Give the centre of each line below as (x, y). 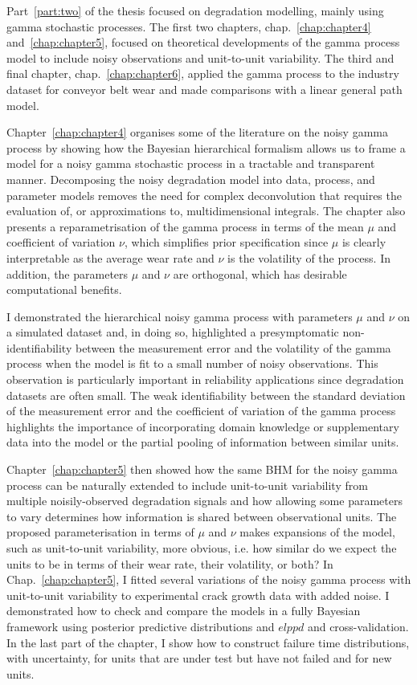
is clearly (364, 242)
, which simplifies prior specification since (226, 242)
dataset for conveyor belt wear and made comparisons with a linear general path (204, 89)
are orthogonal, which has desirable (260, 273)
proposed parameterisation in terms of (100, 532)
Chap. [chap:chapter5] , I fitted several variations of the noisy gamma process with (209, 579)
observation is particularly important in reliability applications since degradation (205, 379)
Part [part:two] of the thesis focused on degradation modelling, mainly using (195, 10)
